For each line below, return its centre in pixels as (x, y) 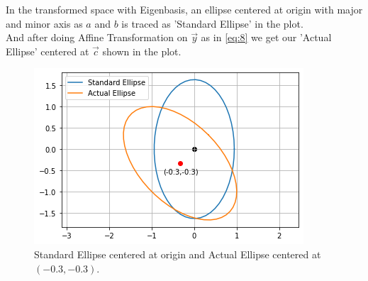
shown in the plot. (142, 51)
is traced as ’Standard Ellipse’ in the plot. (212, 23)
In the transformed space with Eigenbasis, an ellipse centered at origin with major (184, 9)
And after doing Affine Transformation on (97, 37)
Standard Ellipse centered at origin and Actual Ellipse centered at (178, 254)
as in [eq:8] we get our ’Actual (266, 37)
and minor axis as (44, 23)
